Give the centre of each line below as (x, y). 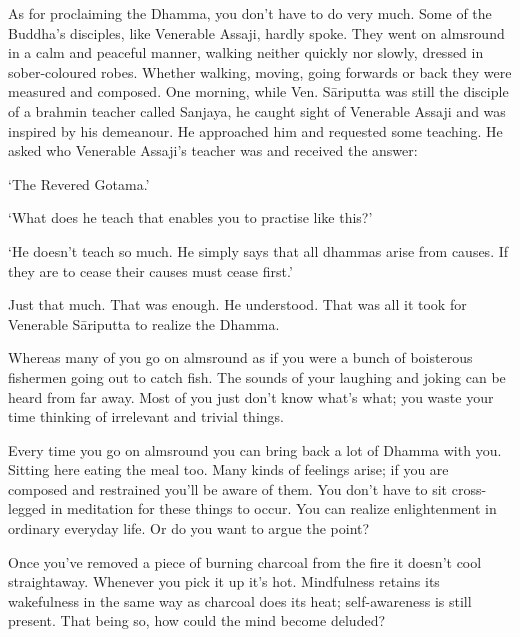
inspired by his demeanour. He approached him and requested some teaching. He (255, 130)
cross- (469, 488)
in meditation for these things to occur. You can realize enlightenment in (273, 508)
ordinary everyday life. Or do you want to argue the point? (189, 528)
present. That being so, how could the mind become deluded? (197, 620)
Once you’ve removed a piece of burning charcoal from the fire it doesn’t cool (245, 561)
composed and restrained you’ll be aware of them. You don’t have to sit (228, 488)
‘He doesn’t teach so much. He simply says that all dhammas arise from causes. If (258, 250)
